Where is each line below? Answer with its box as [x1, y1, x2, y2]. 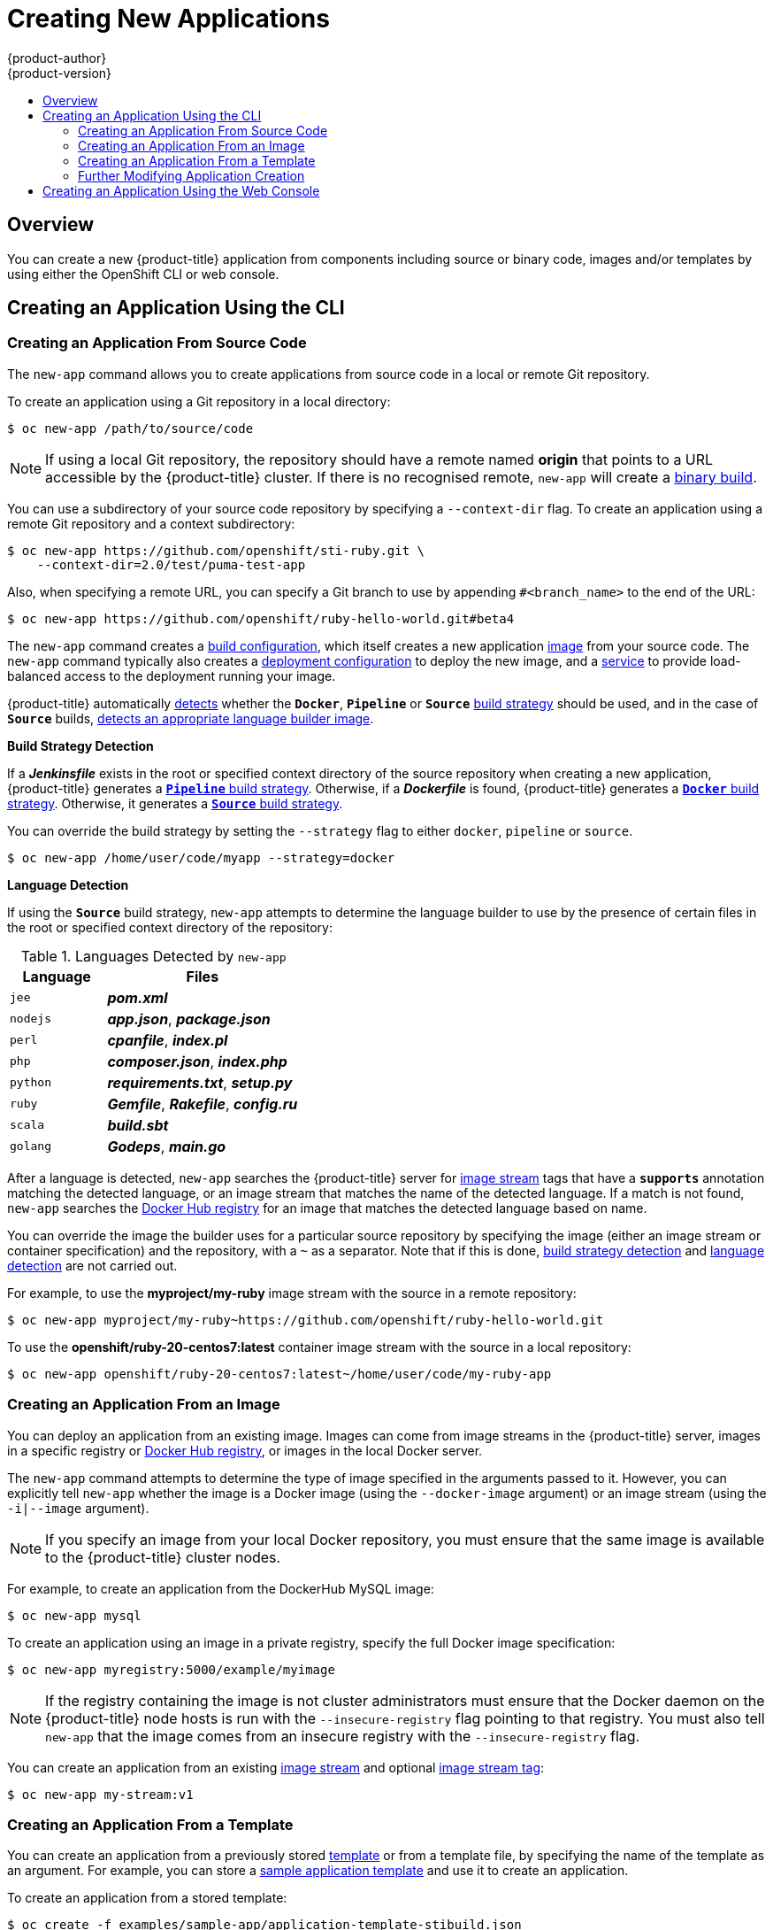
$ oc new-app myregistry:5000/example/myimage [7, 1662, 335, 1677]
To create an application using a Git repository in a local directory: [7, 393, 391, 409]
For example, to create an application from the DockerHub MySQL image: [7, 1580, 434, 1596]
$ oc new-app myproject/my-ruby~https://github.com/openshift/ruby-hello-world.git [7, 1312, 604, 1327]
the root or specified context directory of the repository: [7, 919, 333, 935]
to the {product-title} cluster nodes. [45, 1548, 281, 1566]
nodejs [10, 1012, 51, 1026]
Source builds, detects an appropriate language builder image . [7, 710, 374, 726]
